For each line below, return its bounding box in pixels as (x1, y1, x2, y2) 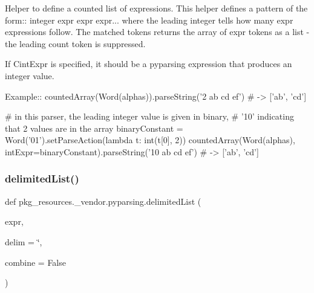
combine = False (5, 256, 66, 268)
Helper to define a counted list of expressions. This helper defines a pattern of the (5, 2, 308, 14)
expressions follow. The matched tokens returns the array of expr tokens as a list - (5, 25, 310, 38)
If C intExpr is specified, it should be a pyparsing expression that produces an (5, 57, 292, 70)
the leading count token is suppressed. (5, 37, 146, 50)
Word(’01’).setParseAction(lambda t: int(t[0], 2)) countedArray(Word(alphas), (5, 134, 295, 146)
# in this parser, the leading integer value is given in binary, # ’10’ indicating (5, 110, 294, 123)
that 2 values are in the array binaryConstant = (5, 121, 183, 134)
